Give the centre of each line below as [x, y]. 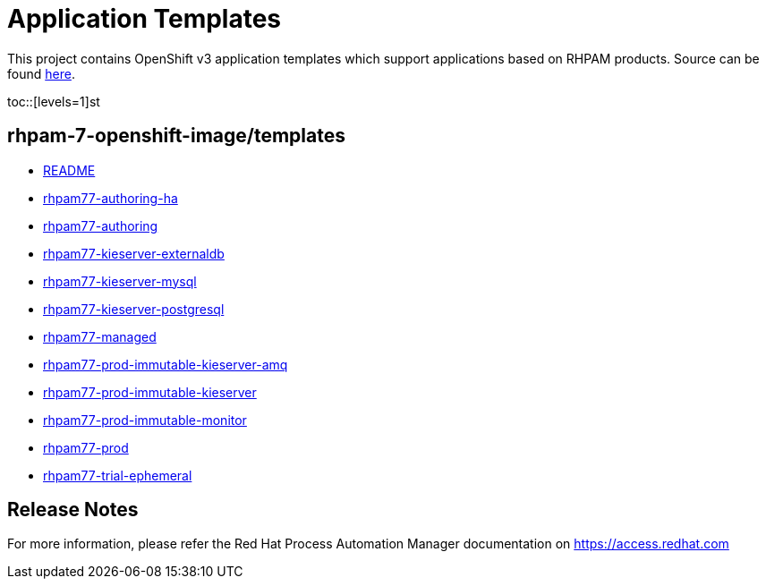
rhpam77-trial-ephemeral [118, 475]
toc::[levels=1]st [54, 101]
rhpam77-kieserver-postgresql [134, 309]
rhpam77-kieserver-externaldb [134, 253]
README [69, 170]
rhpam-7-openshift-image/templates [176, 136]
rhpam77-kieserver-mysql [120, 281]
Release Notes [73, 510]
